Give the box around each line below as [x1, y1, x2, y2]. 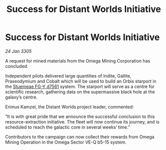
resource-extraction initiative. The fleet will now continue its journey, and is [5, 118, 160, 124]
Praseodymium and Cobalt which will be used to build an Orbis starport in [5, 78, 157, 84]
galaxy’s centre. [5, 94, 38, 100]
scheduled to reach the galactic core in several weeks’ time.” [5, 124, 131, 130]
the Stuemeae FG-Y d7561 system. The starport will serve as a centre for [5, 83, 155, 89]
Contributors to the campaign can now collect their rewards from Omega [5, 133, 155, 139]
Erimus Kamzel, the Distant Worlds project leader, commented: [5, 103, 134, 109]
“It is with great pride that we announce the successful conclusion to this [5, 113, 155, 119]
